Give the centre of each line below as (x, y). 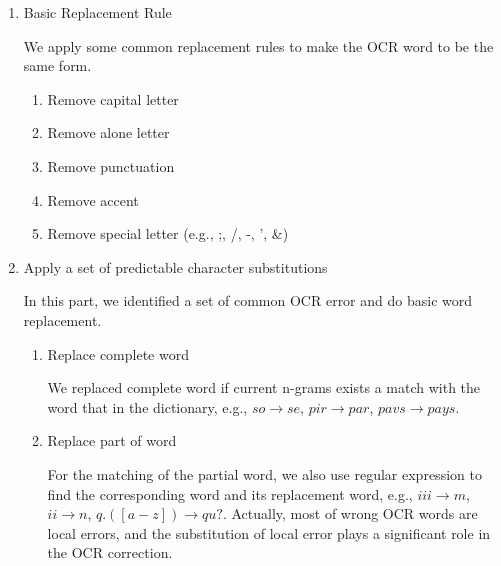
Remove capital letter (113, 98)
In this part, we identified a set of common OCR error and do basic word (248, 300)
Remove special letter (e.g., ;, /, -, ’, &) (168, 233)
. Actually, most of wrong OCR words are (350, 513)
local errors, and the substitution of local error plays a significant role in (269, 532)
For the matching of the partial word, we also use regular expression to (264, 473)
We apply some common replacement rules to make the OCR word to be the (258, 45)
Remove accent (93, 199)
